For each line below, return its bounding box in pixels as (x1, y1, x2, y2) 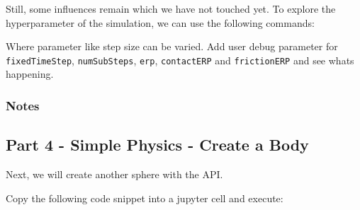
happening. (6, 66, 54, 81)
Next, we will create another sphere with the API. (6, 167, 223, 182)
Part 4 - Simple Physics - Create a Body (6, 134, 309, 156)
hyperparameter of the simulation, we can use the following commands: (6, 15, 315, 30)
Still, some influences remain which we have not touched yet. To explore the (6, 1, 336, 16)
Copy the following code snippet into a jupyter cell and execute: (6, 190, 283, 205)
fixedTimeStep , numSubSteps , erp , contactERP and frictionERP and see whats (6, 52, 354, 67)
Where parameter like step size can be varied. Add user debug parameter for (6, 39, 338, 54)
